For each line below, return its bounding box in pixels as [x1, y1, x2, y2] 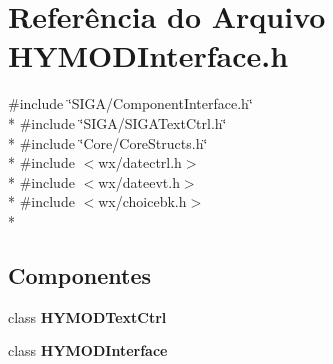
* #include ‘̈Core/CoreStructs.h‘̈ [8, 132, 208, 153]
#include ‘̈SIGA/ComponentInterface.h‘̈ [8, 93, 253, 114]
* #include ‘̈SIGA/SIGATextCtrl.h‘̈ [8, 112, 227, 133]
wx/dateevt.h [98, 171, 180, 192]
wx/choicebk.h [98, 191, 187, 212]
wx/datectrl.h [98, 152, 182, 173]
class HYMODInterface [8, 340, 168, 361]
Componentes [8, 259, 152, 290]
